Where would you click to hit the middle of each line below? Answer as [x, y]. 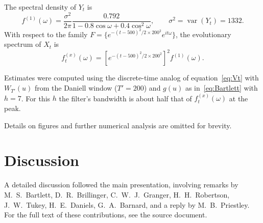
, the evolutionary [204, 34]
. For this [36, 98]
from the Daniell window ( [76, 88]
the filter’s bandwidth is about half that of [125, 98]
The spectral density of [40, 7]
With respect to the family [46, 34]
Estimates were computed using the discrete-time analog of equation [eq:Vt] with [131, 78]
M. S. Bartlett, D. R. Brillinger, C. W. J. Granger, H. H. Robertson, [117, 194]
